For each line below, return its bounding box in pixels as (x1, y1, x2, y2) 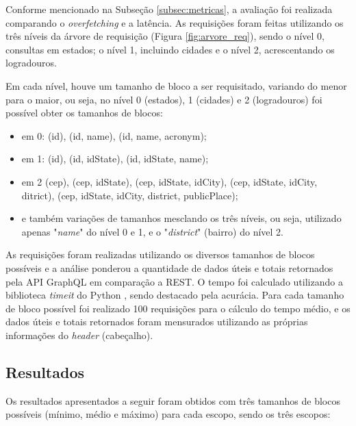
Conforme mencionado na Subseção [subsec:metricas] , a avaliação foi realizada (5, 2, 333, 16)
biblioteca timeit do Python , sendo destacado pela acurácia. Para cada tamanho (5, 288, 344, 302)
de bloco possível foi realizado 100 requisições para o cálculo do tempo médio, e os (5, 301, 351, 315)
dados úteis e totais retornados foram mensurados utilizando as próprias (5, 314, 308, 329)
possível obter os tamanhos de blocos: (5, 105, 163, 120)
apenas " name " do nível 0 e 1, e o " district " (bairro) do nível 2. (21, 224, 283, 238)
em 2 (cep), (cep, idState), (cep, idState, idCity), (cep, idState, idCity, (21, 174, 318, 188)
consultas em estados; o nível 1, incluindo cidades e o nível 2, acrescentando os (5, 42, 335, 56)
